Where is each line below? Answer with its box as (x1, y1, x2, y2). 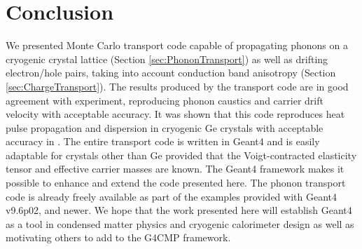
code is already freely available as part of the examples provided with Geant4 (6, 189, 337, 203)
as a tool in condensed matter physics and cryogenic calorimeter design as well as (6, 216, 354, 231)
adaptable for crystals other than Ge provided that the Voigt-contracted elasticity (6, 147, 357, 162)
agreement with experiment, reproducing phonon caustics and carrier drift (6, 93, 323, 107)
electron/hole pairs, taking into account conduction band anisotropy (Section (6, 65, 336, 80)
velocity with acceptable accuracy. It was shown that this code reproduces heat (6, 107, 345, 121)
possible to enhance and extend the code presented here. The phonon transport (6, 175, 346, 190)
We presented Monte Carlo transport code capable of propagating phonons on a (6, 38, 348, 53)
